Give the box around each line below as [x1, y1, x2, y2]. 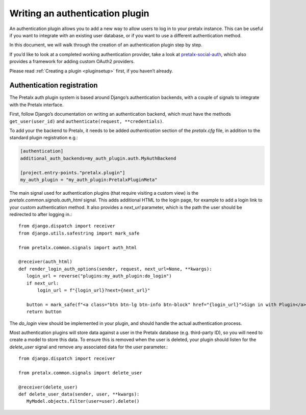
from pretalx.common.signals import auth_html [18, 245, 137, 250]
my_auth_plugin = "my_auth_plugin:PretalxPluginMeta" [20, 176, 158, 183]
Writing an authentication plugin [9, 8, 149, 19]
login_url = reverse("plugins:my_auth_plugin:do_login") [26, 273, 172, 279]
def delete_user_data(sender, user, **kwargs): [18, 392, 140, 397]
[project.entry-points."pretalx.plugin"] [20, 170, 125, 175]
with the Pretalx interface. [9, 101, 64, 108]
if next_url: [26, 280, 59, 286]
